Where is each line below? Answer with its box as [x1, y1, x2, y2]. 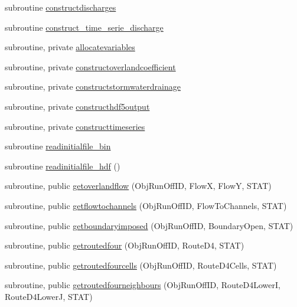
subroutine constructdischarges [5, 1, 116, 13]
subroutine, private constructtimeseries [5, 120, 145, 132]
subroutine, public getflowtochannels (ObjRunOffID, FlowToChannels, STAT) [5, 199, 287, 211]
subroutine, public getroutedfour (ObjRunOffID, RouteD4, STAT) [5, 239, 244, 252]
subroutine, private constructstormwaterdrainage [5, 80, 181, 93]
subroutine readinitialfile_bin [5, 140, 111, 152]
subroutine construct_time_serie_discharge [5, 21, 164, 33]
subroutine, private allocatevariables [5, 41, 135, 53]
